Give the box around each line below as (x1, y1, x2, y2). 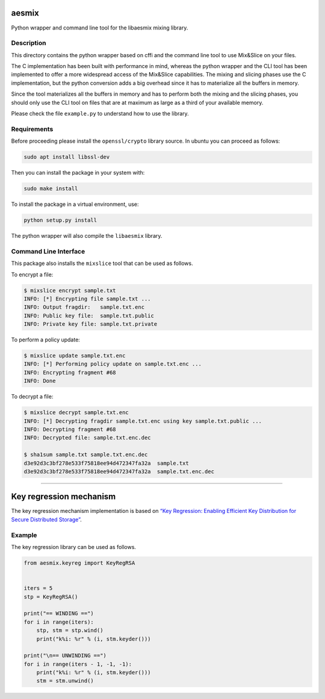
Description (11, 39, 46, 48)
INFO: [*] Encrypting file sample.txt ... (23, 295, 151, 302)
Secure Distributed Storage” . (11, 515, 82, 523)
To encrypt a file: (11, 271, 54, 278)
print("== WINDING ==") (23, 610, 94, 617)
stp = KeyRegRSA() (23, 593, 78, 600)
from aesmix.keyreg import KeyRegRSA (23, 559, 135, 566)
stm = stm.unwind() (36, 677, 94, 685)
